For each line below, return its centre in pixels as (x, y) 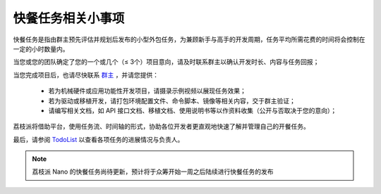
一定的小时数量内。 (41, 48)
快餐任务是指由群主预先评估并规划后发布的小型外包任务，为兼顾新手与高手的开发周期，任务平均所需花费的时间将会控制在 (189, 39)
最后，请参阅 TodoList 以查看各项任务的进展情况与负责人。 (98, 139)
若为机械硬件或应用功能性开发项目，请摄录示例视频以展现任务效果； (147, 91)
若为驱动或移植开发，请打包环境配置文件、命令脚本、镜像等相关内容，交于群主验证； (172, 101)
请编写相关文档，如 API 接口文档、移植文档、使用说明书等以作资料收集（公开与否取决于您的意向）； (193, 110)
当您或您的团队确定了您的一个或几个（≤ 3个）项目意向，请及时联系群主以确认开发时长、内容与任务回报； (166, 62)
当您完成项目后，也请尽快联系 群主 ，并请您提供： (86, 75)
